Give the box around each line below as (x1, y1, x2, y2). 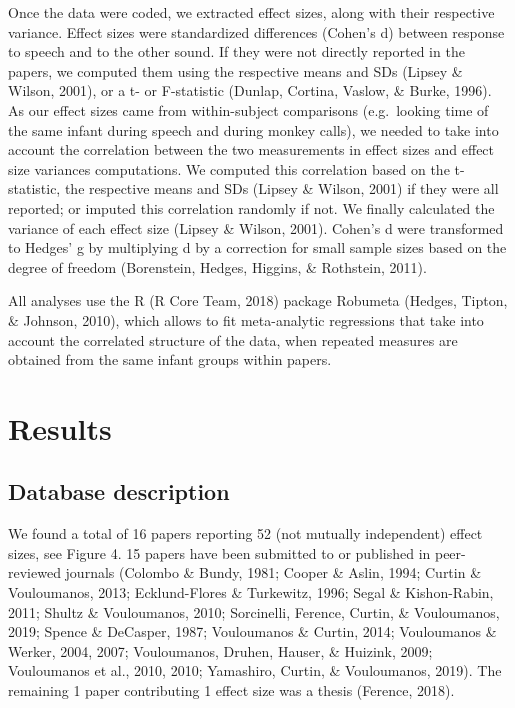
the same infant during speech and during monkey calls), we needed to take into (8, 119, 499, 140)
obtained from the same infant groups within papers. (8, 349, 332, 370)
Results (8, 407, 112, 448)
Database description (8, 476, 230, 507)
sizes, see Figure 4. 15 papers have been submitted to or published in (8, 542, 431, 563)
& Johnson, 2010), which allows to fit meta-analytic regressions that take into (8, 309, 484, 330)
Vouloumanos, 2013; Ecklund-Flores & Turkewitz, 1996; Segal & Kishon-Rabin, (8, 582, 494, 603)
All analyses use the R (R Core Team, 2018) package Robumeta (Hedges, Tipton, (8, 290, 508, 311)
